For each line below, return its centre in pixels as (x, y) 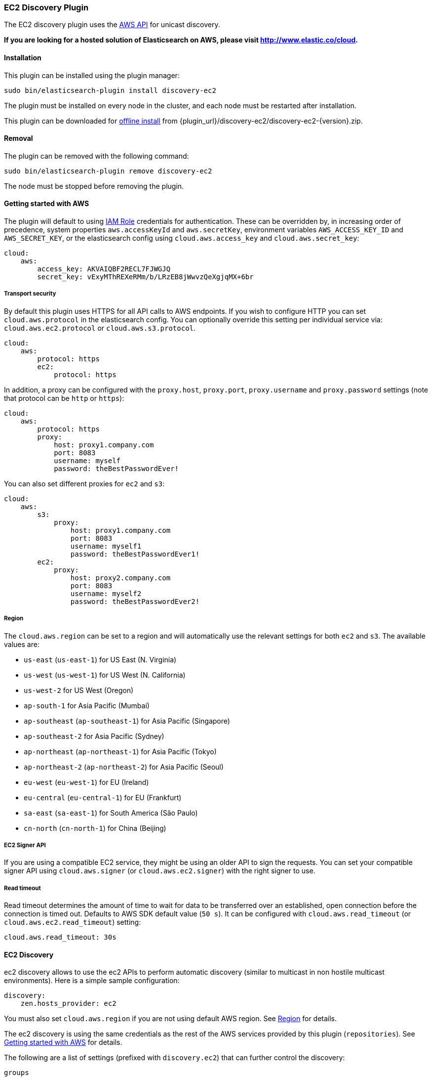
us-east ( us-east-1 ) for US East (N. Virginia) (100, 659)
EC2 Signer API (25, 845)
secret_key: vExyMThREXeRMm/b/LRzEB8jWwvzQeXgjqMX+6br (145, 277)
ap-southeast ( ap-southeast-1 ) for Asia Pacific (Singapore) (127, 721)
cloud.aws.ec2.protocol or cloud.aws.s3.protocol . (100, 328)
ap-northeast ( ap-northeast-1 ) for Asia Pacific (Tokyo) (120, 751)
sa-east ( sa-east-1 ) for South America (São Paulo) (111, 813)
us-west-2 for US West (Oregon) (79, 690)
